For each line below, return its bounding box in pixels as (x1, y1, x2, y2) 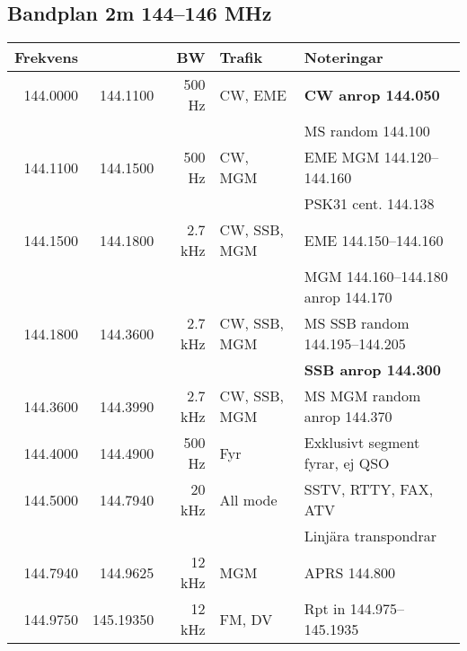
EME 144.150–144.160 (304, 229, 444, 251)
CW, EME (219, 84, 286, 105)
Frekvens (14, 47, 78, 68)
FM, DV (219, 608, 273, 629)
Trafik (219, 47, 263, 68)
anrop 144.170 (304, 286, 392, 308)
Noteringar (304, 47, 383, 68)
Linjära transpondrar (304, 525, 436, 547)
